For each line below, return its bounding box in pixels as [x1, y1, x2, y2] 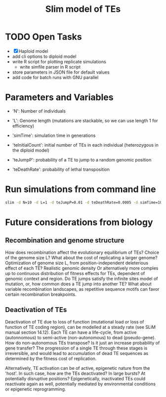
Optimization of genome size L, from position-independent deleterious [5, 260, 148, 266]
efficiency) [12, 122, 35, 129]
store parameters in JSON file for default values [12, 69, 110, 75]
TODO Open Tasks [5, 31, 83, 42]
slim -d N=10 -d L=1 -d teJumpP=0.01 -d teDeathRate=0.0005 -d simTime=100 [5, 200, 165, 205]
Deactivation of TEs [5, 306, 67, 314]
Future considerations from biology [5, 216, 153, 228]
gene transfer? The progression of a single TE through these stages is [5, 345, 148, 351]
